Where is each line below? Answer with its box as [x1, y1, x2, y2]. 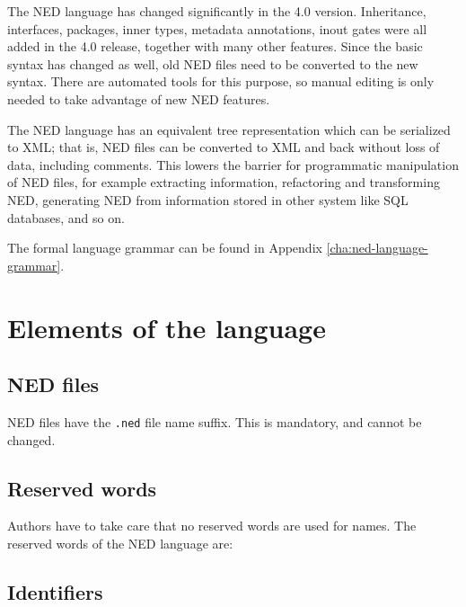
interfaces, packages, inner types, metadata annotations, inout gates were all [7, 19, 427, 38]
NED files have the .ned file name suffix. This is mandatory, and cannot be [7, 412, 422, 431]
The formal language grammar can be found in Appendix [7, 238, 322, 257]
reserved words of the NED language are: [7, 533, 233, 552]
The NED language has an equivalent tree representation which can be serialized [7, 120, 451, 138]
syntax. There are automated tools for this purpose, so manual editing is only [7, 72, 435, 91]
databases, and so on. [7, 208, 125, 227]
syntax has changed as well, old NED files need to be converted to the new [7, 54, 418, 73]
